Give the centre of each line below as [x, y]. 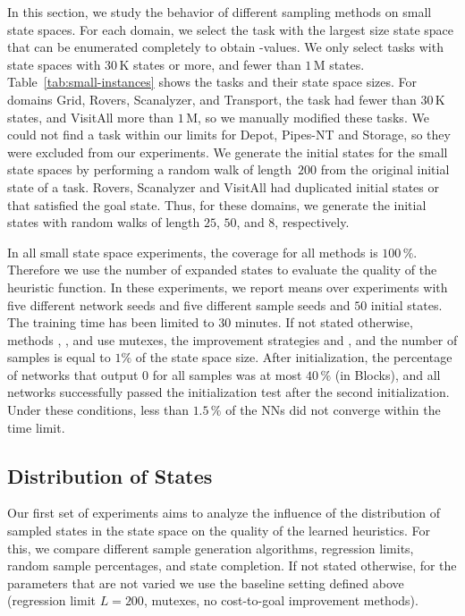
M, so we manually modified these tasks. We [308, 117]
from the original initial [385, 169]
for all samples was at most [227, 374]
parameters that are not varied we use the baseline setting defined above [206, 582]
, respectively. [312, 222]
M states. [339, 64]
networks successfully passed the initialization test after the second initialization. [228, 392]
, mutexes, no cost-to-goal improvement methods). [281, 600]
